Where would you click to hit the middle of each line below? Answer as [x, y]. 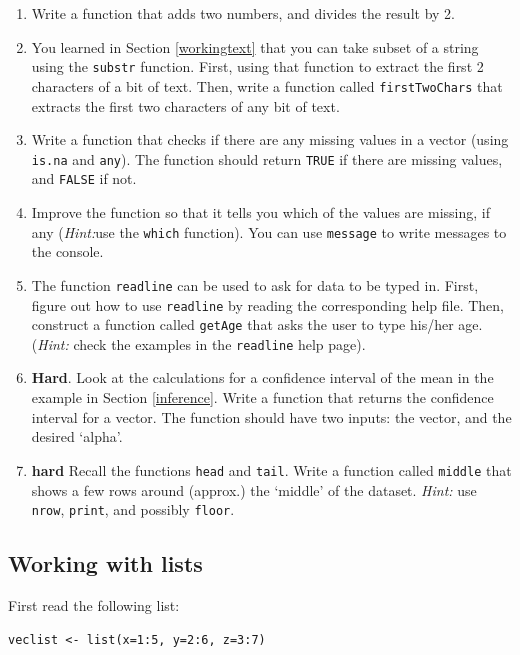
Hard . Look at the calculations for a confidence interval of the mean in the [262, 377]
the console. [67, 251]
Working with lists [105, 563]
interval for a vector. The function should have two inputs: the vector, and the [271, 416]
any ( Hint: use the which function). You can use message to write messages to [269, 231]
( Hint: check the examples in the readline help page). [198, 343]
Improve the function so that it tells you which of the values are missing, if [260, 212]
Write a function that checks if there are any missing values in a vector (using [270, 139]
